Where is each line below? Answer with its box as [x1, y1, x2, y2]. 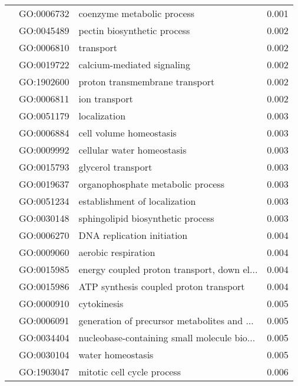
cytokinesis [78, 297, 124, 310]
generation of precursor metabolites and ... [78, 314, 254, 327]
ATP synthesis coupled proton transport [78, 279, 245, 293]
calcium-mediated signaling [78, 58, 190, 71]
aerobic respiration [78, 245, 155, 259]
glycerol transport [78, 160, 153, 174]
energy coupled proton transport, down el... [78, 262, 258, 276]
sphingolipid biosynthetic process [78, 211, 214, 225]
